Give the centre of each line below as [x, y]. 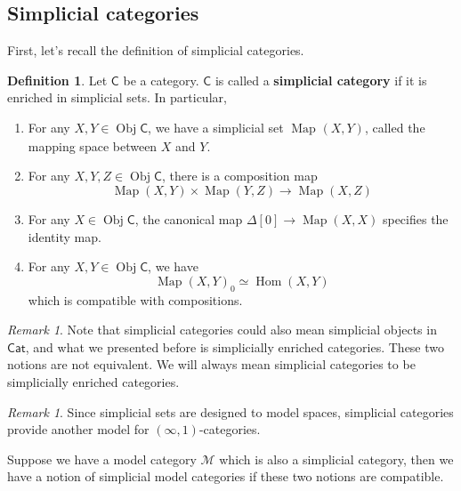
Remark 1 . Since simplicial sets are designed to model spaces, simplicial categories [230, 411]
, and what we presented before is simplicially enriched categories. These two [235, 346]
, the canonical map [189, 218]
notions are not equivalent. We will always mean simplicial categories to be [211, 364]
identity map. [65, 236]
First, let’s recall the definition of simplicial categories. [156, 50]
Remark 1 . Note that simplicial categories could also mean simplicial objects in [222, 330]
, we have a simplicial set [216, 127]
